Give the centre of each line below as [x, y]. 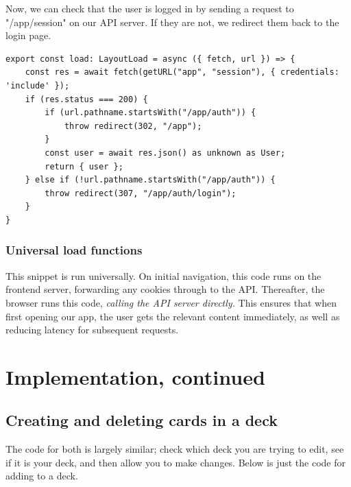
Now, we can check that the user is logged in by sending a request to [150, 8]
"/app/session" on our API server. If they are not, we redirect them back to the [172, 22]
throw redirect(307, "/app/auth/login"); [141, 193]
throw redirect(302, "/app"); [133, 126]
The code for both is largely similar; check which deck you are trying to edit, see [175, 449]
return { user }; [84, 166]
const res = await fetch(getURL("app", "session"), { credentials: [182, 72]
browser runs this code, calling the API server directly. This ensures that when [171, 302]
